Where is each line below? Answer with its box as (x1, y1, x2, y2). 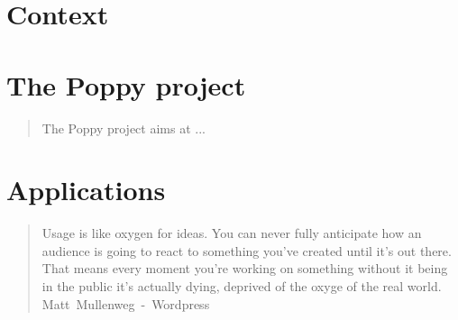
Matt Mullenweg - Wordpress (41, 294, 210, 313)
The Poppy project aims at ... (41, 118, 206, 137)
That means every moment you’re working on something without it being (41, 259, 448, 278)
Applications (6, 171, 166, 208)
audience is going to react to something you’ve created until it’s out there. (41, 241, 452, 260)
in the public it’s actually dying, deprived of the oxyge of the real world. (41, 277, 442, 295)
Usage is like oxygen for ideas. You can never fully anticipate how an (41, 224, 422, 242)
